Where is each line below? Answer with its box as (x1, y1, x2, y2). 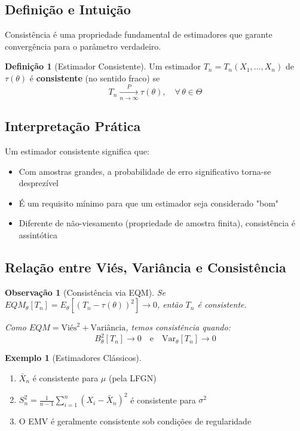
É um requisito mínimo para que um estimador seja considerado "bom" (19, 196, 279, 209)
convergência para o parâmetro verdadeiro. (5, 40, 161, 52)
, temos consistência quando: (125, 321, 231, 333)
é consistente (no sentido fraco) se (29, 71, 160, 84)
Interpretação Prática (5, 117, 141, 135)
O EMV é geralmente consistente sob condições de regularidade (19, 415, 252, 427)
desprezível (19, 177, 59, 189)
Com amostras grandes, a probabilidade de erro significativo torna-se (19, 165, 271, 177)
